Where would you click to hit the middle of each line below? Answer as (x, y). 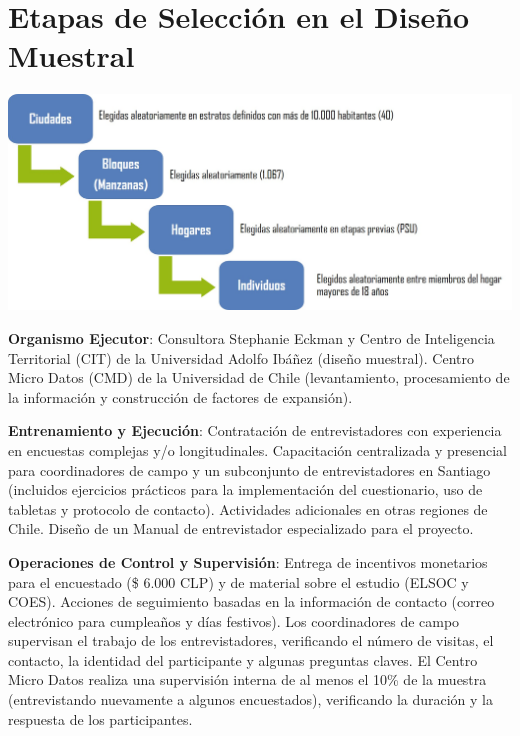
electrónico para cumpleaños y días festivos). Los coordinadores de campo (234, 620)
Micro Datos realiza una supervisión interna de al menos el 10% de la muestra (247, 679)
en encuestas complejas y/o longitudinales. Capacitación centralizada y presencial (257, 449)
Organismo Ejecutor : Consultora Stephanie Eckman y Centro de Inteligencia (251, 337)
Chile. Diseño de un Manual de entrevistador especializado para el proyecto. (241, 528)
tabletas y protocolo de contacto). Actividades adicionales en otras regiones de (248, 508)
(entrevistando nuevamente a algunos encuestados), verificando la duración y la (250, 699)
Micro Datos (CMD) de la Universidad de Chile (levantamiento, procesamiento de (259, 377)
